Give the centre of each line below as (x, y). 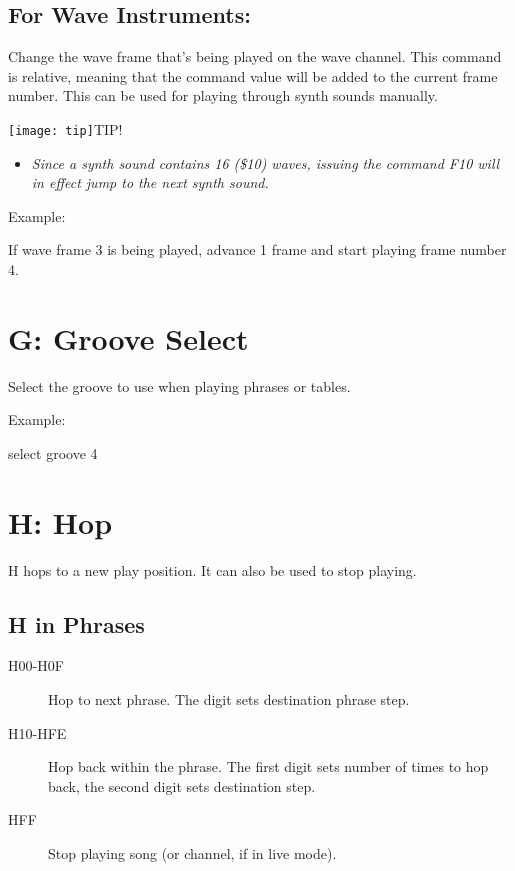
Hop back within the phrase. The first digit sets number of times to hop (268, 766)
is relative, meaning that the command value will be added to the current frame (253, 75)
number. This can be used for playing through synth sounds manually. (223, 95)
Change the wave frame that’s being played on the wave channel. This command (255, 56)
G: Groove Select (128, 337)
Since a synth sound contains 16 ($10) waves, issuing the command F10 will (265, 162)
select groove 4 (53, 452)
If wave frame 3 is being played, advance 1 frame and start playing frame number (257, 249)
